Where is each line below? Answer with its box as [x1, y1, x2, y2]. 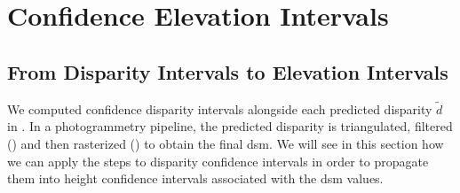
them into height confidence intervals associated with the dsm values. [7, 169, 384, 188]
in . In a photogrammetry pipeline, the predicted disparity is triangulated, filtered [7, 117, 453, 135]
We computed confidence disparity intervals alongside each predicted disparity [7, 99, 432, 118]
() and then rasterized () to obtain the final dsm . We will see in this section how [7, 134, 444, 152]
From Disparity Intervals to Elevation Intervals [7, 58, 448, 85]
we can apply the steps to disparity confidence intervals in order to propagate [7, 151, 429, 170]
